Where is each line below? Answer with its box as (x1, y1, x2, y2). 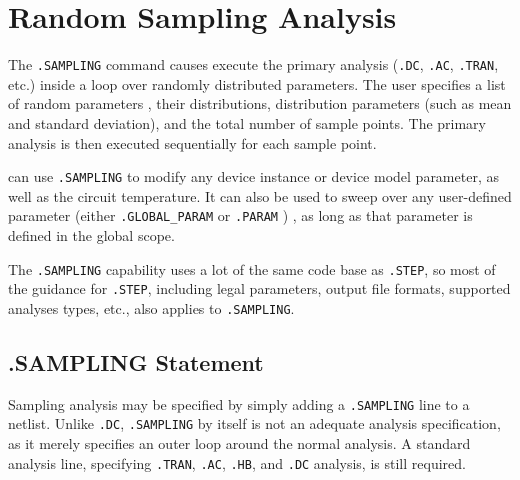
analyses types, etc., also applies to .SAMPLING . (8, 297, 295, 318)
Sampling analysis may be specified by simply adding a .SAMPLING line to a (8, 393, 470, 414)
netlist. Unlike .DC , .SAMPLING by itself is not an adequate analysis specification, (8, 413, 501, 434)
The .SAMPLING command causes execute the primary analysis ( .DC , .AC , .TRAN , (8, 54, 499, 75)
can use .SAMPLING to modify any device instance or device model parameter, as (8, 166, 499, 187)
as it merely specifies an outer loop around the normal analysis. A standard (8, 433, 471, 454)
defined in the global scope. (8, 225, 175, 246)
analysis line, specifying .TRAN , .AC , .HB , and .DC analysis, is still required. (8, 452, 466, 473)
